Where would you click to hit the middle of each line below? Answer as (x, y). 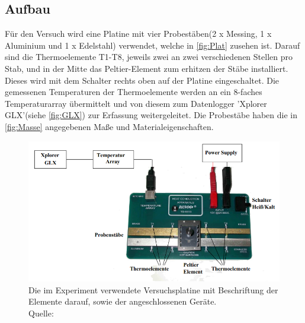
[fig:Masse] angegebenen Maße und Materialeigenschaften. (109, 126)
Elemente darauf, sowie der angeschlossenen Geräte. (123, 301)
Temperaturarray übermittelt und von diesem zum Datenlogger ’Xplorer (136, 103)
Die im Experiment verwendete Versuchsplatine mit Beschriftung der (153, 289)
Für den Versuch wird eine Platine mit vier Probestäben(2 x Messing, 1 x (138, 34)
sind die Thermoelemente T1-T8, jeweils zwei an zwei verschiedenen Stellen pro (149, 57)
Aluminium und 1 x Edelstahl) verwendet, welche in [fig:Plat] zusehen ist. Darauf (152, 45)
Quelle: (41, 313)
